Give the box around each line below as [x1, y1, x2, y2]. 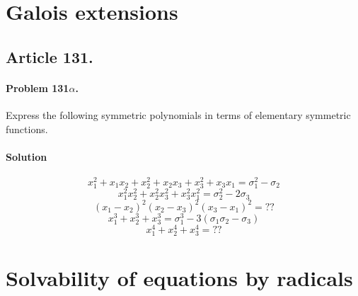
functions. [6, 121, 48, 136]
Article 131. [6, 45, 93, 67]
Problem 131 [6, 80, 69, 95]
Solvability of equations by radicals [6, 263, 353, 292]
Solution [6, 149, 47, 164]
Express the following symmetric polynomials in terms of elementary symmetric [6, 107, 351, 122]
